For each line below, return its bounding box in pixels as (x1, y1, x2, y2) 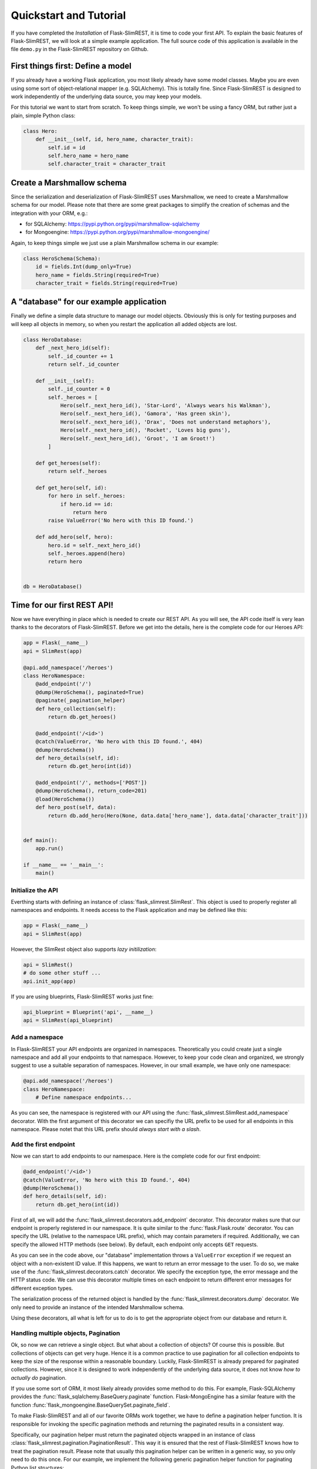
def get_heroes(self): (35, 460, 101, 467)
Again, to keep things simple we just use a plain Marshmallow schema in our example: (11, 239, 219, 246)
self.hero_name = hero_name (48, 152, 129, 159)
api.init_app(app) (23, 978, 76, 984)
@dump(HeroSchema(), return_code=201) (35, 787, 147, 794)
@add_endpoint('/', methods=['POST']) (35, 779, 147, 786)
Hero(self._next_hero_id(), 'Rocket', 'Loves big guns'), (60, 427, 231, 434)
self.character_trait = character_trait (48, 160, 166, 167)
